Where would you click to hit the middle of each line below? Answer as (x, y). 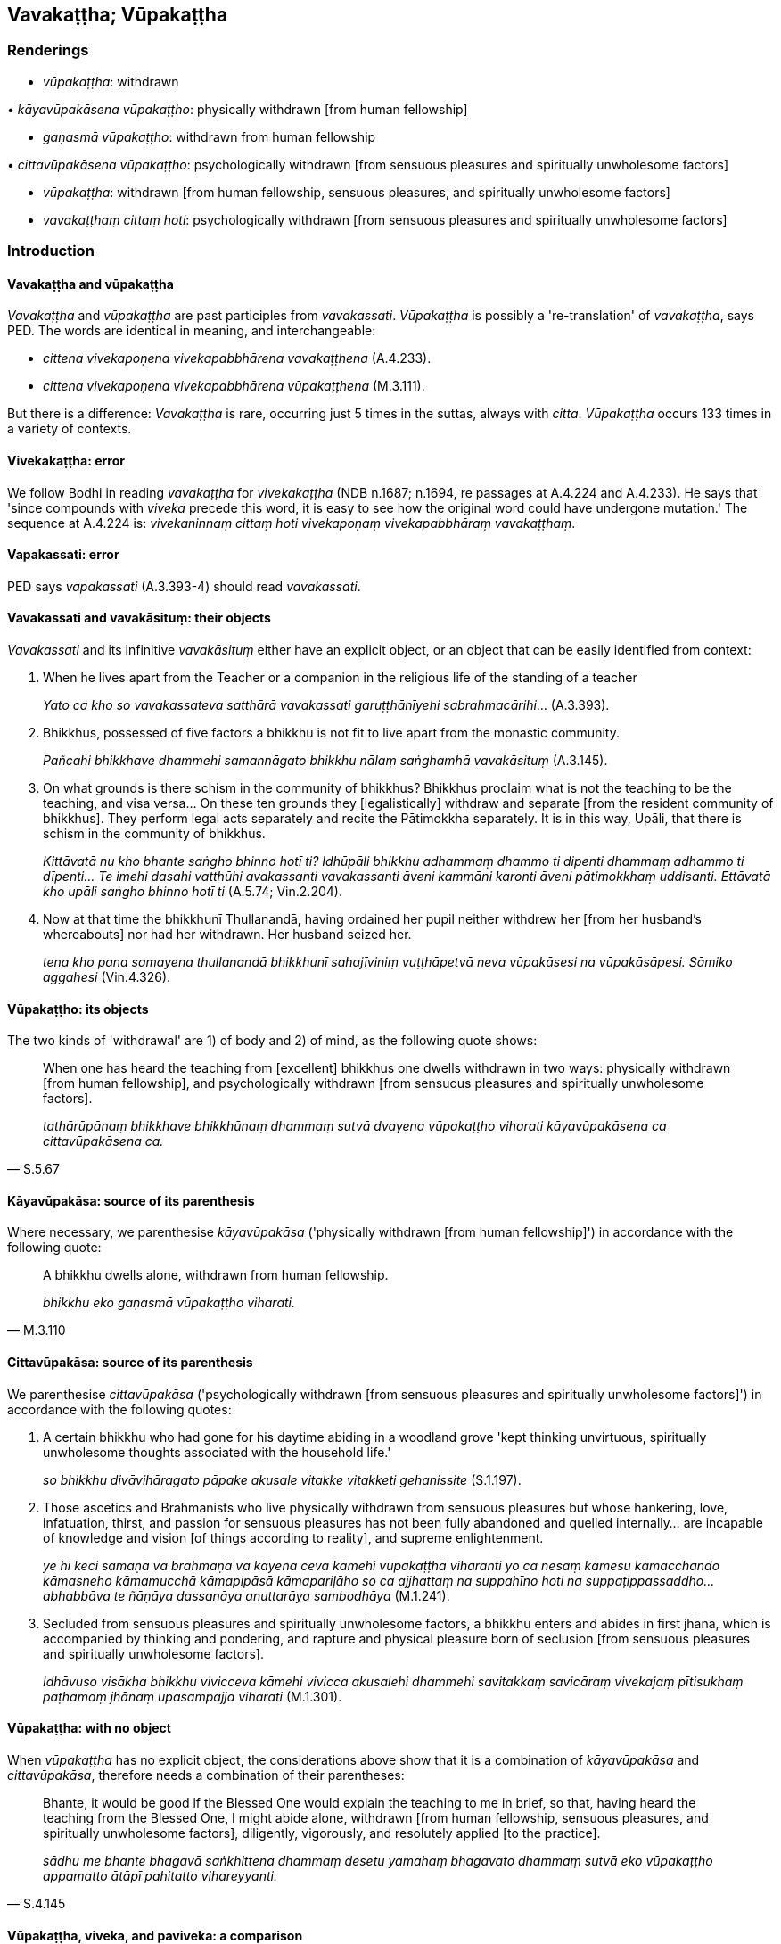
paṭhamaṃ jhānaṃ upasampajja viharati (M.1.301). (193, 1696)
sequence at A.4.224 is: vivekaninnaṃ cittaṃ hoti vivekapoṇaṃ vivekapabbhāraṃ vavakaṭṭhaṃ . (292, 523)
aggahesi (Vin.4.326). (107, 977)
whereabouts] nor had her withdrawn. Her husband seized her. (227, 935)
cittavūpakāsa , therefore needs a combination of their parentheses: (206, 1775)
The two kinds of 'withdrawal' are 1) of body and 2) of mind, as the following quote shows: (272, 1041)
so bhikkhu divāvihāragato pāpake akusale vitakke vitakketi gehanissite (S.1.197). (282, 1479)
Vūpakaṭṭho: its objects (78, 1009)
